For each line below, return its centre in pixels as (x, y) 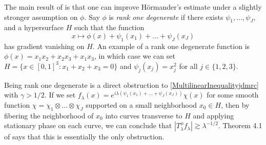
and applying (213, 115)
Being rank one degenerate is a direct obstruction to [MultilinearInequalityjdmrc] (131, 84)
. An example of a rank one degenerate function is (171, 46)
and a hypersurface (34, 27)
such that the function (109, 27)
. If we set (60, 95)
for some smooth (233, 95)
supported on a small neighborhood (141, 104)
